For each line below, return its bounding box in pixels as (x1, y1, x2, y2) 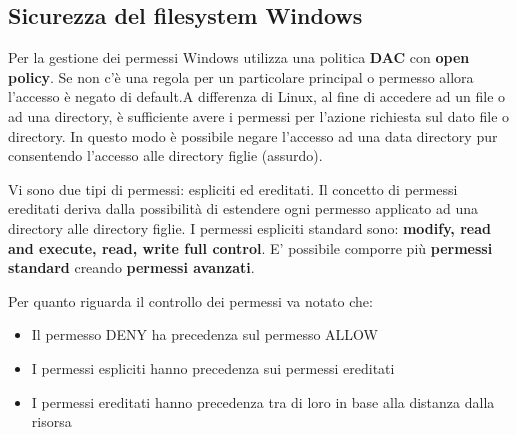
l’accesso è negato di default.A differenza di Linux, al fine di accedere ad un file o (8, 86, 506, 107)
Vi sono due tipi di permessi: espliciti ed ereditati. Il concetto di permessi (8, 178, 458, 199)
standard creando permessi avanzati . (8, 257, 255, 278)
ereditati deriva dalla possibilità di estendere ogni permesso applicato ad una (8, 198, 478, 219)
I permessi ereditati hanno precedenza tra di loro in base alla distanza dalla (31, 391, 495, 412)
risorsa (31, 411, 72, 432)
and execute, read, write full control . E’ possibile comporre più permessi (8, 237, 493, 258)
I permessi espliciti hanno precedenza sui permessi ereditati (31, 357, 395, 378)
